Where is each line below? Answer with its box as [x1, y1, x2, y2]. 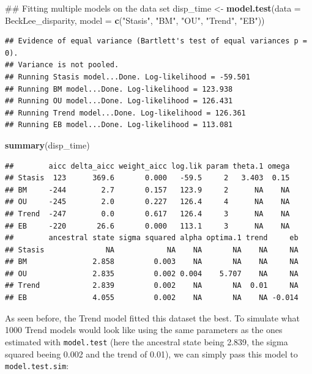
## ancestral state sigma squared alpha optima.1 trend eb [5, 233, 299, 243]
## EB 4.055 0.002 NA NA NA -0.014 [5, 293, 299, 302]
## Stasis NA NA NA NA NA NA [5, 245, 299, 254]
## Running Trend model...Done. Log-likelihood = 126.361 [5, 108, 246, 117]
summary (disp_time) [5, 138, 90, 151]
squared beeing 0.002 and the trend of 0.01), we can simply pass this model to [5, 347, 298, 360]
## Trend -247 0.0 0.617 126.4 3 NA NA [5, 209, 290, 218]
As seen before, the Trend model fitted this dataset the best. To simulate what [5, 311, 300, 324]
